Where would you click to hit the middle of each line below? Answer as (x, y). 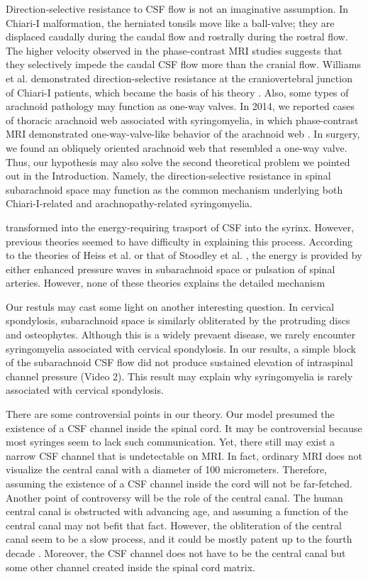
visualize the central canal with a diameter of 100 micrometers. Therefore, (167, 469)
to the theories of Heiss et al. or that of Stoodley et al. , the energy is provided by (184, 255)
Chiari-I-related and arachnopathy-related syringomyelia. (129, 203)
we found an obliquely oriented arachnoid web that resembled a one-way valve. (177, 147)
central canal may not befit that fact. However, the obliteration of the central (174, 525)
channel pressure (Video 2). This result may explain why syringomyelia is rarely (179, 376)
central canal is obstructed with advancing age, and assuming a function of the (177, 511)
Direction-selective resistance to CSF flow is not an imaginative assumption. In (177, 9)
